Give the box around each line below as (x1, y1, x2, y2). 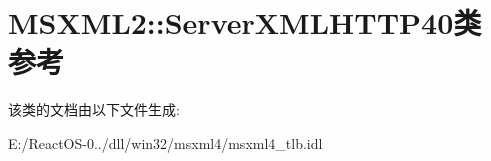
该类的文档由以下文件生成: (8, 99, 180, 120)
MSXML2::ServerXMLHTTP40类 (8, 2, 482, 43)
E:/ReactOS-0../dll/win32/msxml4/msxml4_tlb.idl (8, 132, 323, 153)
